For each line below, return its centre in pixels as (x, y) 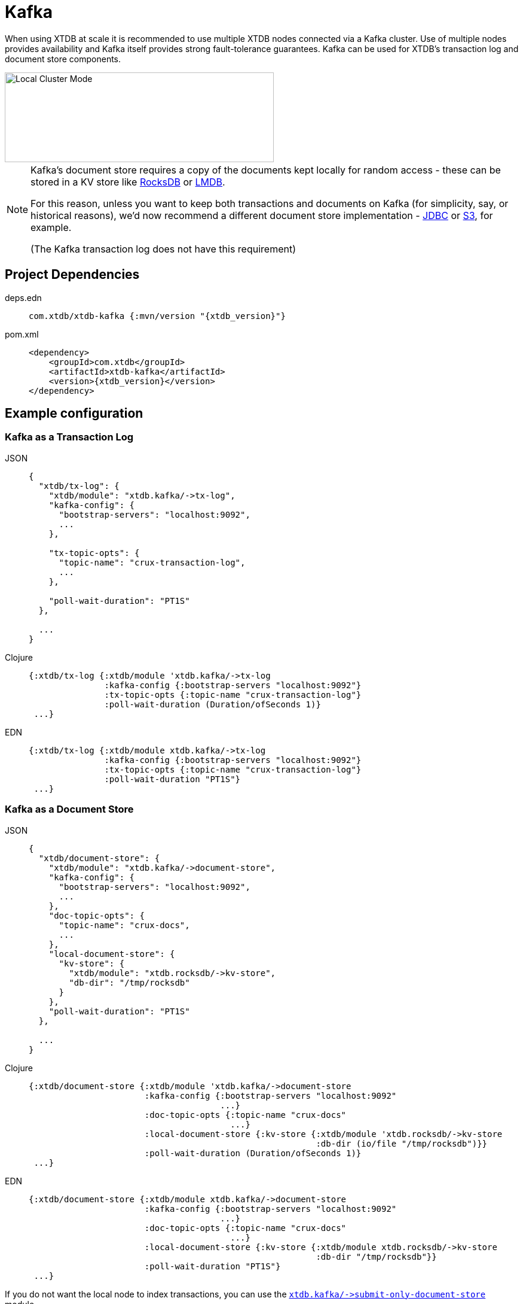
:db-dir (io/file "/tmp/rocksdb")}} (402, 1143)
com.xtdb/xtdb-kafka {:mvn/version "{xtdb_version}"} (157, 316)
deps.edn (23, 297)
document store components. (63, 59)
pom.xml (22, 334)
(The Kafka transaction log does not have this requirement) (163, 249)
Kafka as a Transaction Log (69, 437)
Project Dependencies (72, 275)
